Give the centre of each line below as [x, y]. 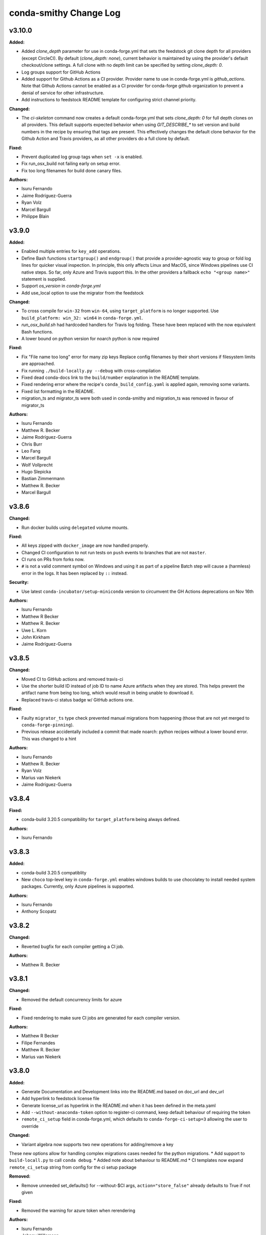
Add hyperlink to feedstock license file [60, 1099]
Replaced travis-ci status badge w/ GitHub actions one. [78, 700]
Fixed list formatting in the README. [58, 391]
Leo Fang [31, 451]
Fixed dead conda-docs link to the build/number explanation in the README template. [111, 377]
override [30, 1126]
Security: [19, 582]
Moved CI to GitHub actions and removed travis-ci [72, 679]
